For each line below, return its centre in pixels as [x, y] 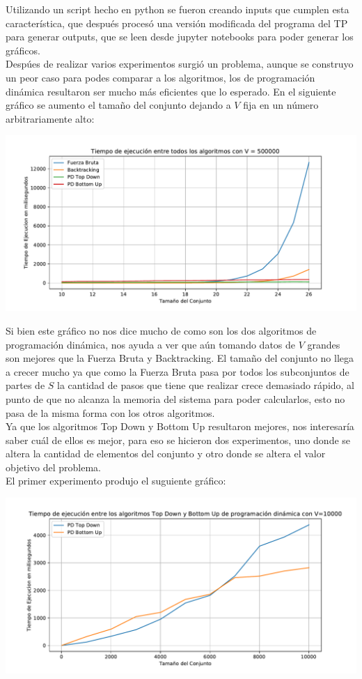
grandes [324, 344]
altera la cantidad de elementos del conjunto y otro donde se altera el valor [166, 453]
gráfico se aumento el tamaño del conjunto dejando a [118, 105]
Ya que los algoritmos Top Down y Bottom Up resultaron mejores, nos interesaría [180, 426]
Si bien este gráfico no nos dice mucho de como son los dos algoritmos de [161, 330]
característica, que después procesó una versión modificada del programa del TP [177, 23]
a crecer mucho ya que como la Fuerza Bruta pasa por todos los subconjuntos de [178, 371]
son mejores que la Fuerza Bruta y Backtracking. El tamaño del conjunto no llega [180, 358]
